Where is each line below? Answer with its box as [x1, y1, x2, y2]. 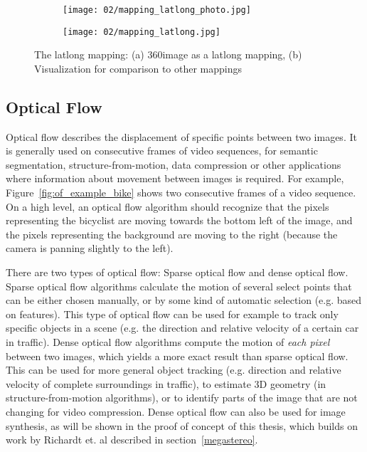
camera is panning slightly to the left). [6, 241, 174, 256]
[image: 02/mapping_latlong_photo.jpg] [63, 5, 251, 15]
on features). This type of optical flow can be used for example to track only [6, 306, 339, 321]
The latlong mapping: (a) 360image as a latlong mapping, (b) [34, 47, 302, 62]
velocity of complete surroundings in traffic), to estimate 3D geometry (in [6, 376, 326, 391]
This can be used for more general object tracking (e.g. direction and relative [6, 362, 341, 377]
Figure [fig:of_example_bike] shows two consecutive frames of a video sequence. [6, 185, 356, 200]
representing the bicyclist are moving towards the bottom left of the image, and [6, 213, 353, 228]
